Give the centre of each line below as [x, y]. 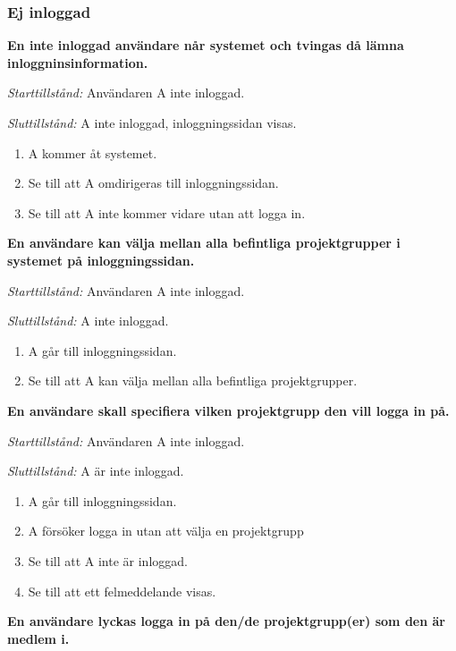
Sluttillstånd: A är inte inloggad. [96, 471]
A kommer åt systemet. [93, 152]
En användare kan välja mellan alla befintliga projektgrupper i [204, 243]
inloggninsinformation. [78, 62]
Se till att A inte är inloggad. [108, 560]
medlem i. [38, 638]
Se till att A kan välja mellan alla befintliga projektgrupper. [193, 380]
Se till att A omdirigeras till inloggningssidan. [153, 183]
